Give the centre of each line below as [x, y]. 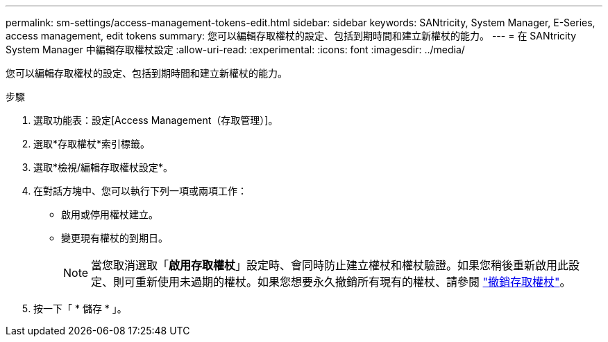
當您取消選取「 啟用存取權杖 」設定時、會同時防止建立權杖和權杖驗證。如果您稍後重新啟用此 [330, 265]
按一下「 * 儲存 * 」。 [80, 308]
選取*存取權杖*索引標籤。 [92, 144]
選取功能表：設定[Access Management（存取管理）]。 [156, 120]
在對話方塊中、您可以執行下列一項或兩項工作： [140, 191]
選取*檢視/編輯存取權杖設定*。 [103, 167]
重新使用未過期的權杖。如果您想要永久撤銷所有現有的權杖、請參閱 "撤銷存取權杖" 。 [353, 282]
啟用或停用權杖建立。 [110, 214]
